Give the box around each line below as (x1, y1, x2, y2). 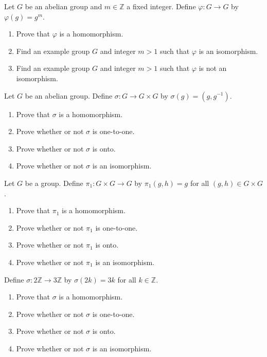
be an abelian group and (25, 1, 102, 11)
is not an (199, 63, 227, 73)
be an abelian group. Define (25, 90, 113, 101)
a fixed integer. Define (127, 1, 196, 11)
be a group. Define (25, 177, 83, 188)
